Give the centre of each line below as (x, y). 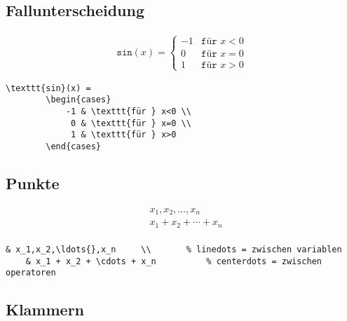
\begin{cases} (79, 100)
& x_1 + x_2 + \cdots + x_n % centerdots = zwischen (174, 261)
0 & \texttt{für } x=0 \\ (131, 123)
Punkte (33, 183)
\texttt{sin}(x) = (48, 88)
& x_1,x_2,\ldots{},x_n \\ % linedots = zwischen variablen (174, 249)
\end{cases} (74, 147)
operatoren (31, 273)
